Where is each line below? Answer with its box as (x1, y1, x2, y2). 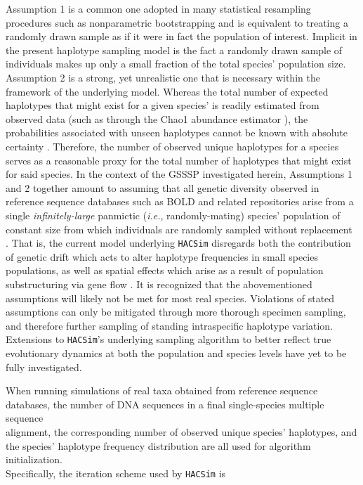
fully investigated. (6, 359, 82, 374)
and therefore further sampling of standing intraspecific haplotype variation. (6, 318, 334, 332)
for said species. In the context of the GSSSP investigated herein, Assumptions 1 (6, 167, 353, 181)
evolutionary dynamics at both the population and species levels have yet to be (6, 345, 347, 360)
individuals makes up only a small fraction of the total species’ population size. (6, 56, 346, 71)
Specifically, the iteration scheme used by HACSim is (6, 465, 226, 480)
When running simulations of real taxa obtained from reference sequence (6, 383, 318, 398)
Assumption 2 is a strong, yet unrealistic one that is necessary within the (6, 70, 320, 84)
